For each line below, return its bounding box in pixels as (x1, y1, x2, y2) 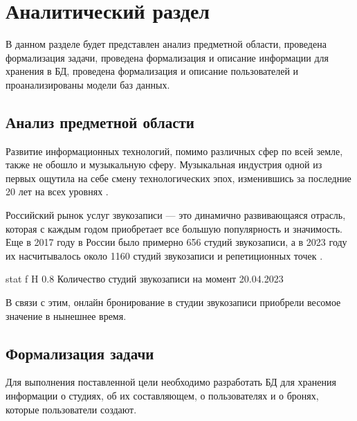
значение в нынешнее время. (6, 308, 127, 323)
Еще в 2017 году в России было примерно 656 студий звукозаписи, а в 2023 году (6, 235, 347, 249)
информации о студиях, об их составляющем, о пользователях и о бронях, (6, 388, 319, 403)
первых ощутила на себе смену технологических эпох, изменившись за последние (6, 170, 351, 185)
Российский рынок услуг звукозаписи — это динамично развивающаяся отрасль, (6, 208, 346, 222)
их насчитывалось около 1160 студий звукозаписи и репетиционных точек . (6, 248, 323, 262)
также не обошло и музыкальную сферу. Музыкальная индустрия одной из (6, 157, 322, 172)
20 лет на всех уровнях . (6, 184, 109, 199)
